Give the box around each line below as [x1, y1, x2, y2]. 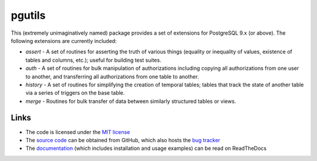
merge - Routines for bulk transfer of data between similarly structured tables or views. [25, 98, 237, 105]
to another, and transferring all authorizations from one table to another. [25, 73, 199, 80]
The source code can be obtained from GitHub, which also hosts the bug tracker [25, 136, 220, 143]
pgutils [11, 9, 46, 22]
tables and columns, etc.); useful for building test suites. [25, 56, 161, 63]
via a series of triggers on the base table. [25, 89, 125, 96]
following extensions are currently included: [11, 37, 117, 44]
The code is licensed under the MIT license [25, 128, 130, 135]
